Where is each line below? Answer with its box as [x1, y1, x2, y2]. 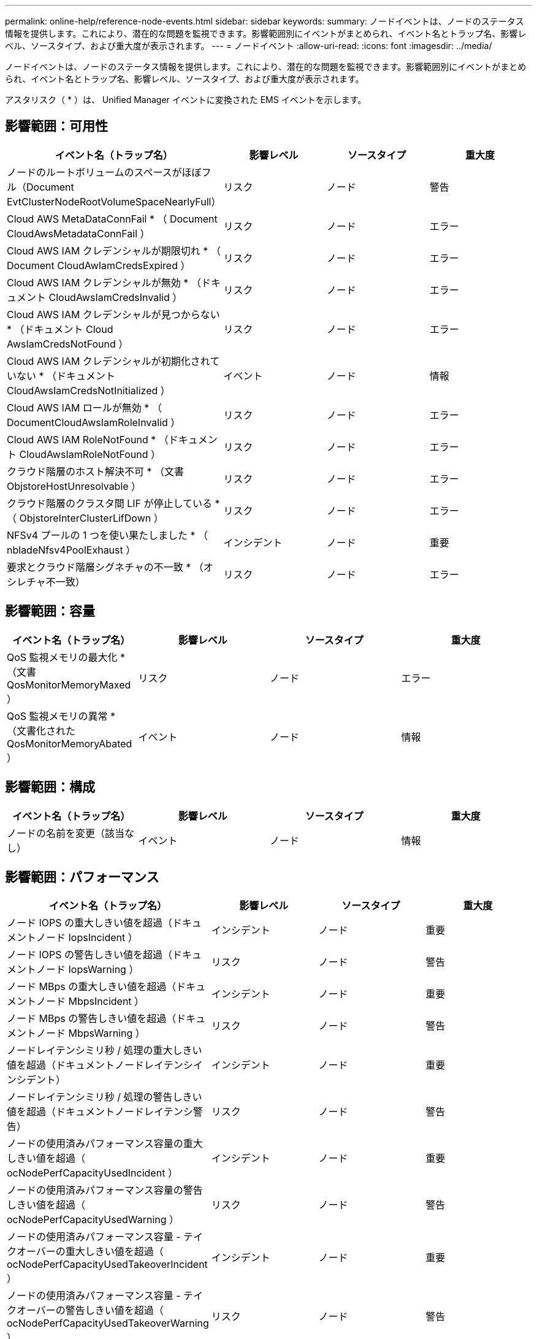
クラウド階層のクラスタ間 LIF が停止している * [7, 497, 220, 509]
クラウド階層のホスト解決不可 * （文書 [7, 465, 185, 478]
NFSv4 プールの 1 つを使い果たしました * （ [7, 528, 208, 541]
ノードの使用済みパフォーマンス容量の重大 [7, 1137, 203, 1150]
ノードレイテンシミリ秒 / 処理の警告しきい [7, 1091, 202, 1104]
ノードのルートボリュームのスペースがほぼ [7, 166, 202, 178]
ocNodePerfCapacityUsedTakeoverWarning [7, 1317, 209, 1330]
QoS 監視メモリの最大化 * [7, 650, 126, 663]
